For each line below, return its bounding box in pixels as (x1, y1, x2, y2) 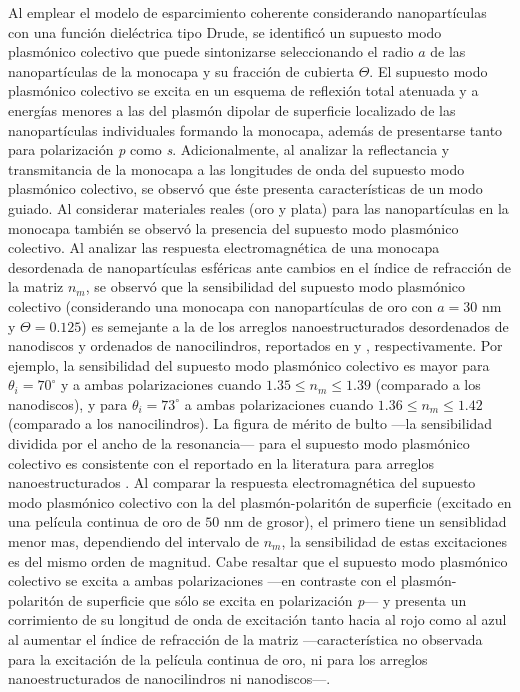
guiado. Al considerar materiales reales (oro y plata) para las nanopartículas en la (8, 197, 509, 218)
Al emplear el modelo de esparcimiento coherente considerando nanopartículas (8, 2, 487, 22)
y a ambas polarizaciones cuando (60, 374, 262, 395)
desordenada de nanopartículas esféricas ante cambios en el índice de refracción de (8, 256, 511, 277)
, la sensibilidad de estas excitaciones (281, 531, 507, 552)
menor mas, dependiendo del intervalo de (8, 531, 259, 552)
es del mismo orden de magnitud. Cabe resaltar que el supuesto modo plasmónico (8, 550, 508, 571)
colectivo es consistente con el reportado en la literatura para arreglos (8, 452, 434, 473)
